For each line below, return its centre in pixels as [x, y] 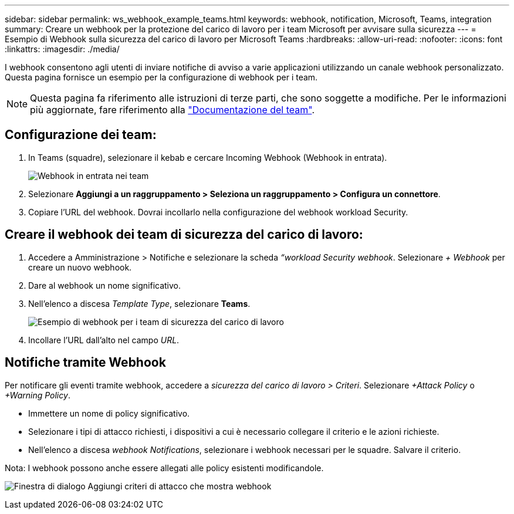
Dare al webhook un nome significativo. [105, 285]
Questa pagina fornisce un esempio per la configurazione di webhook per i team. [161, 77]
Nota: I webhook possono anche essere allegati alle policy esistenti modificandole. [164, 468]
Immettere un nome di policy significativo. [109, 413]
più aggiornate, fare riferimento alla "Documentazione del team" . [173, 110]
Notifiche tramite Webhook [85, 363]
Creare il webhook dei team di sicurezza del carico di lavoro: [184, 235]
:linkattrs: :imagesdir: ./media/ [62, 49]
